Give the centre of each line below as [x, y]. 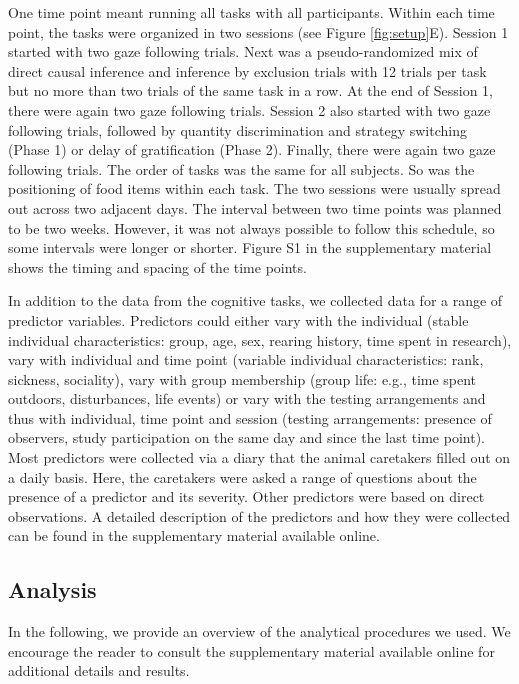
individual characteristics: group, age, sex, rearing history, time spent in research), [260, 339]
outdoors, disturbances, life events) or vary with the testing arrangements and [247, 398]
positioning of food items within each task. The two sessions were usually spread [254, 188]
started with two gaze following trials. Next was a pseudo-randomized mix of [243, 51]
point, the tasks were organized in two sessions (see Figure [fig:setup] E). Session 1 [258, 31]
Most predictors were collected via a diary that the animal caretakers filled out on [259, 457]
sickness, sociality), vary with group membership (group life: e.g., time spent [242, 378]
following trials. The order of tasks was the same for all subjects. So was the [241, 168]
